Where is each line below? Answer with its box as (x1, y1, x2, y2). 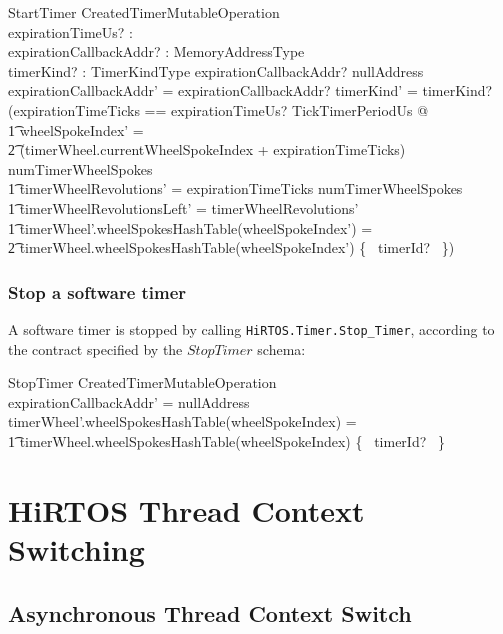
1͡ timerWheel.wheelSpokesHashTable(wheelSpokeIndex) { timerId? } (8, 430, 445, 451)
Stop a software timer (8, 279, 187, 304)
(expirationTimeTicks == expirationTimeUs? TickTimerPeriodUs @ (8, 99, 429, 120)
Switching (8, 528, 145, 569)
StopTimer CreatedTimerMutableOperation (8, 372, 277, 393)
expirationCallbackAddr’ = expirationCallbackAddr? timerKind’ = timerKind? (8, 80, 493, 101)
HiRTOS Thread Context (8, 489, 365, 530)
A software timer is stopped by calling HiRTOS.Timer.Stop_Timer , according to (8, 318, 495, 339)
